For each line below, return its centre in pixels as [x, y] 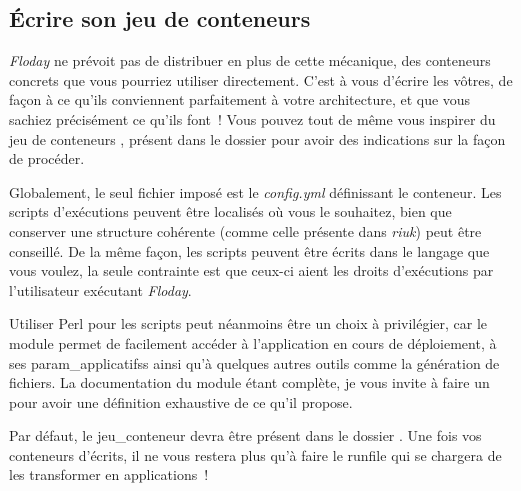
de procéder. [47, 158]
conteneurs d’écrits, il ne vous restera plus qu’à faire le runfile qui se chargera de [255, 454]
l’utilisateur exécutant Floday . [100, 289]
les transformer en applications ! [109, 474]
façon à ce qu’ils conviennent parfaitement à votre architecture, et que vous [240, 99]
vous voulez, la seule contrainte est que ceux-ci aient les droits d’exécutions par [251, 270]
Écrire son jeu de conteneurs [160, 18]
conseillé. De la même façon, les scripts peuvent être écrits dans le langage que [249, 250]
